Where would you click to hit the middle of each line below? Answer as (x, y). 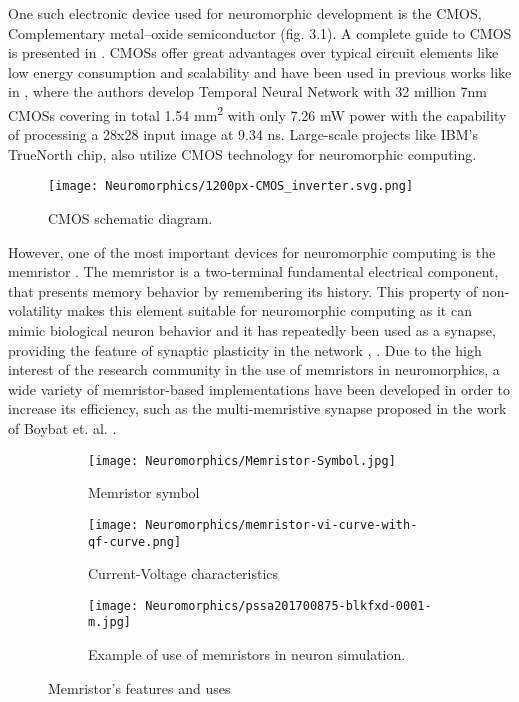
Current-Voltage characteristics (183, 573)
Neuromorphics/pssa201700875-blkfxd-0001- (288, 605)
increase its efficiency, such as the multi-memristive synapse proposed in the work (257, 408)
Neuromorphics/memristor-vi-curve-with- (281, 524)
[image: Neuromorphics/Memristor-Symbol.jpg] (242, 460)
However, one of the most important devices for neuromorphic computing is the (252, 251)
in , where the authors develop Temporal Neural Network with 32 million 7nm (247, 91)
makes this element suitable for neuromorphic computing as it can (269, 310)
